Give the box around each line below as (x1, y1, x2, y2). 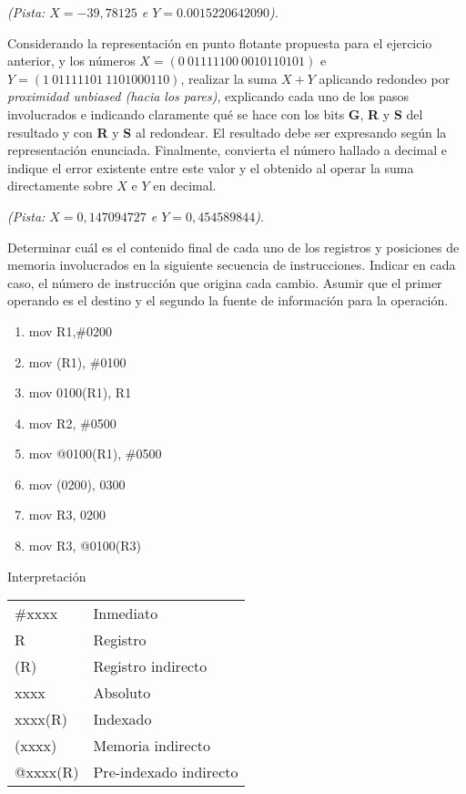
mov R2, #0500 (28, 413, 116, 432)
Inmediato (93, 603, 158, 624)
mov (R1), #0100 (28, 352, 127, 371)
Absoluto (93, 682, 151, 704)
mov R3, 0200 (28, 505, 106, 524)
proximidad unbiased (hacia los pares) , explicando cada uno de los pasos (7, 87, 410, 106)
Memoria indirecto (93, 735, 211, 757)
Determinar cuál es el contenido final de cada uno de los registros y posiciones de (7, 237, 460, 256)
